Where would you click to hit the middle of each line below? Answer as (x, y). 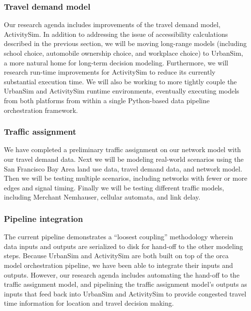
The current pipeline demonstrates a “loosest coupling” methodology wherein (118, 237)
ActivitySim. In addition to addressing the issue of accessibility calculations (116, 34)
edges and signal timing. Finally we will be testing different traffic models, (114, 187)
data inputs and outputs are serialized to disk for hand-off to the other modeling (124, 246)
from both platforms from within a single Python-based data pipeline (107, 100)
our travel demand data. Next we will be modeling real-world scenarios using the (124, 159)
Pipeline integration (44, 218)
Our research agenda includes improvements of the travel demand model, (112, 24)
